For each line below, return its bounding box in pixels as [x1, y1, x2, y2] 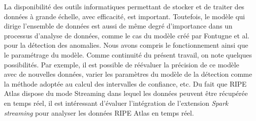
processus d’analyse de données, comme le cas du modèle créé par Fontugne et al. [4, 30, 250, 40]
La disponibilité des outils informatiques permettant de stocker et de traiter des [4, 1, 245, 11]
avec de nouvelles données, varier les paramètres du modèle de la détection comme [4, 69, 252, 79]
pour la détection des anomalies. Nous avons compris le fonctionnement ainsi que [4, 40, 248, 50]
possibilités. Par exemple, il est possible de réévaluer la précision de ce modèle [4, 59, 239, 69]
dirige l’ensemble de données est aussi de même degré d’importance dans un [4, 21, 233, 31]
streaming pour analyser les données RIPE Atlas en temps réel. [4, 107, 194, 118]
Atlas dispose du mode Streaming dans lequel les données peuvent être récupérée [4, 88, 248, 98]
